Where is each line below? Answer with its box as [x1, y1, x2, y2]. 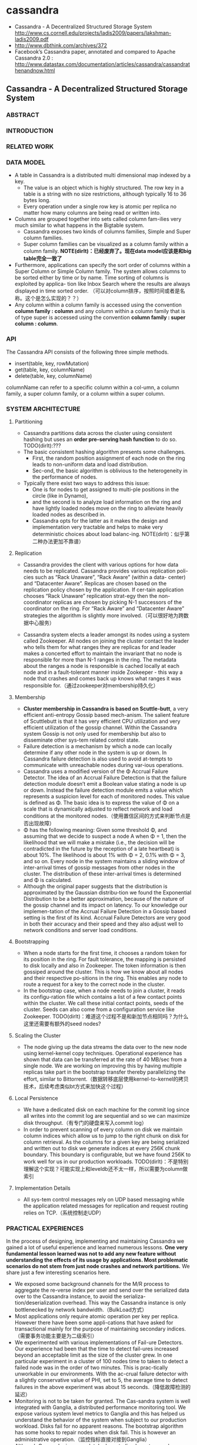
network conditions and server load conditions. [23, 926, 138, 933]
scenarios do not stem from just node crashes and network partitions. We [6, 1263, 190, 1270]
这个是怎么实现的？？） [25, 295, 82, 302]
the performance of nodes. [32, 473, 98, 480]
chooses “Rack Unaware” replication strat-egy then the [23, 592, 158, 599]
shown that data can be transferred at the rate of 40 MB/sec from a [23, 1056, 187, 1063]
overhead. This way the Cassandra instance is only [62, 1299, 186, 1306]
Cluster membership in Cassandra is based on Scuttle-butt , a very [23, 705, 188, 712]
